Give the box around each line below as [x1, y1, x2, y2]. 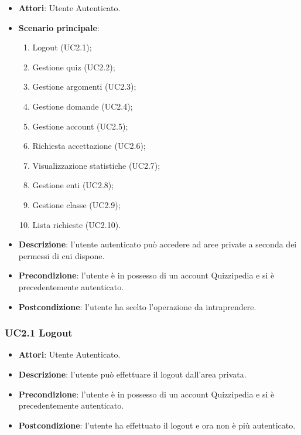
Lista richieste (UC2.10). [32, 218, 121, 230]
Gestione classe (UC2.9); [32, 198, 121, 210]
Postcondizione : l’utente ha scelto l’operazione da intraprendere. [18, 300, 256, 312]
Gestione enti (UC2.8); [32, 179, 114, 191]
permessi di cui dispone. [18, 249, 105, 261]
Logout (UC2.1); [32, 41, 92, 53]
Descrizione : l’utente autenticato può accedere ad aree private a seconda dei [18, 238, 297, 250]
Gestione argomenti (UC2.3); [32, 80, 136, 93]
